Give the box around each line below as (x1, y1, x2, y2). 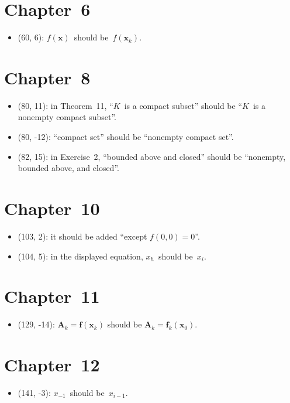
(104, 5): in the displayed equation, (18, 250, 143, 262)
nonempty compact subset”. (18, 111, 116, 123)
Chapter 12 (4, 353, 100, 377)
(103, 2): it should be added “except (18, 230, 147, 242)
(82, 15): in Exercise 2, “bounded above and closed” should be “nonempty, (18, 150, 286, 162)
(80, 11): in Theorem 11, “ (18, 99, 113, 111)
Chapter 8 (4, 65, 91, 89)
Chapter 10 (4, 196, 100, 220)
